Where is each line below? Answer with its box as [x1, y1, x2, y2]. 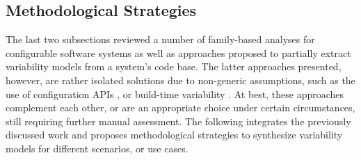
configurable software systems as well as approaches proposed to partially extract [6, 45, 351, 60]
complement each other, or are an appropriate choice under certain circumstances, [6, 100, 355, 115]
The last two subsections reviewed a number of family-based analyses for [6, 32, 315, 47]
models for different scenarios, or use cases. [6, 141, 188, 155]
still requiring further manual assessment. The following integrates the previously [6, 113, 351, 128]
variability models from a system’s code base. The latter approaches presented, [6, 59, 342, 74]
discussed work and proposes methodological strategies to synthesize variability [6, 127, 343, 142]
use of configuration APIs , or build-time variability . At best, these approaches [6, 86, 344, 101]
